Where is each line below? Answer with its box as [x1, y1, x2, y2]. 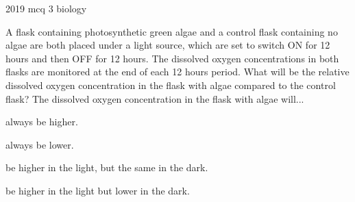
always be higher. [5, 114, 78, 129]
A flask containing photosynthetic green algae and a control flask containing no [5, 24, 338, 38]
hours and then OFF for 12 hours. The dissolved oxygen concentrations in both [5, 51, 339, 65]
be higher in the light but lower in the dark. [5, 183, 190, 197]
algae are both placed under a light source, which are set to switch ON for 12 [5, 38, 330, 52]
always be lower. [5, 137, 74, 151]
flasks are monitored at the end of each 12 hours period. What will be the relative [5, 64, 350, 79]
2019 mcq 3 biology [5, 1, 87, 15]
